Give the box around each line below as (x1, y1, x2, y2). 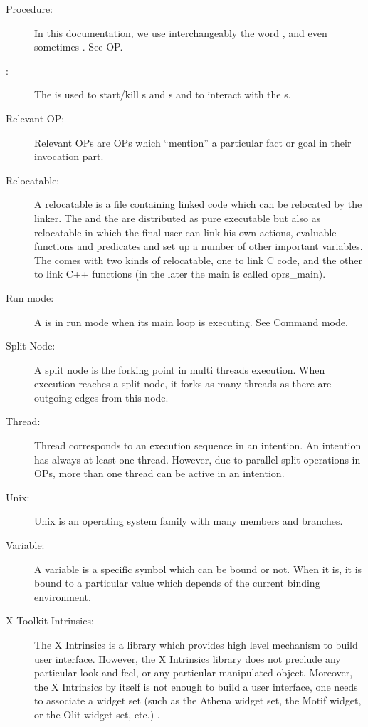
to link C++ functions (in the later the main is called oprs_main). (34, 266, 326, 281)
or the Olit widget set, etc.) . (34, 706, 160, 721)
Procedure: (6, 1, 53, 16)
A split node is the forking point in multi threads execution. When (34, 362, 325, 377)
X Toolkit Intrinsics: (6, 613, 94, 628)
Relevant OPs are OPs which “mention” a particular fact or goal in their (34, 135, 352, 150)
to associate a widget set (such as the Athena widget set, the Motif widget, (34, 693, 362, 708)
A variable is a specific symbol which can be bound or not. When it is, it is (34, 561, 362, 576)
